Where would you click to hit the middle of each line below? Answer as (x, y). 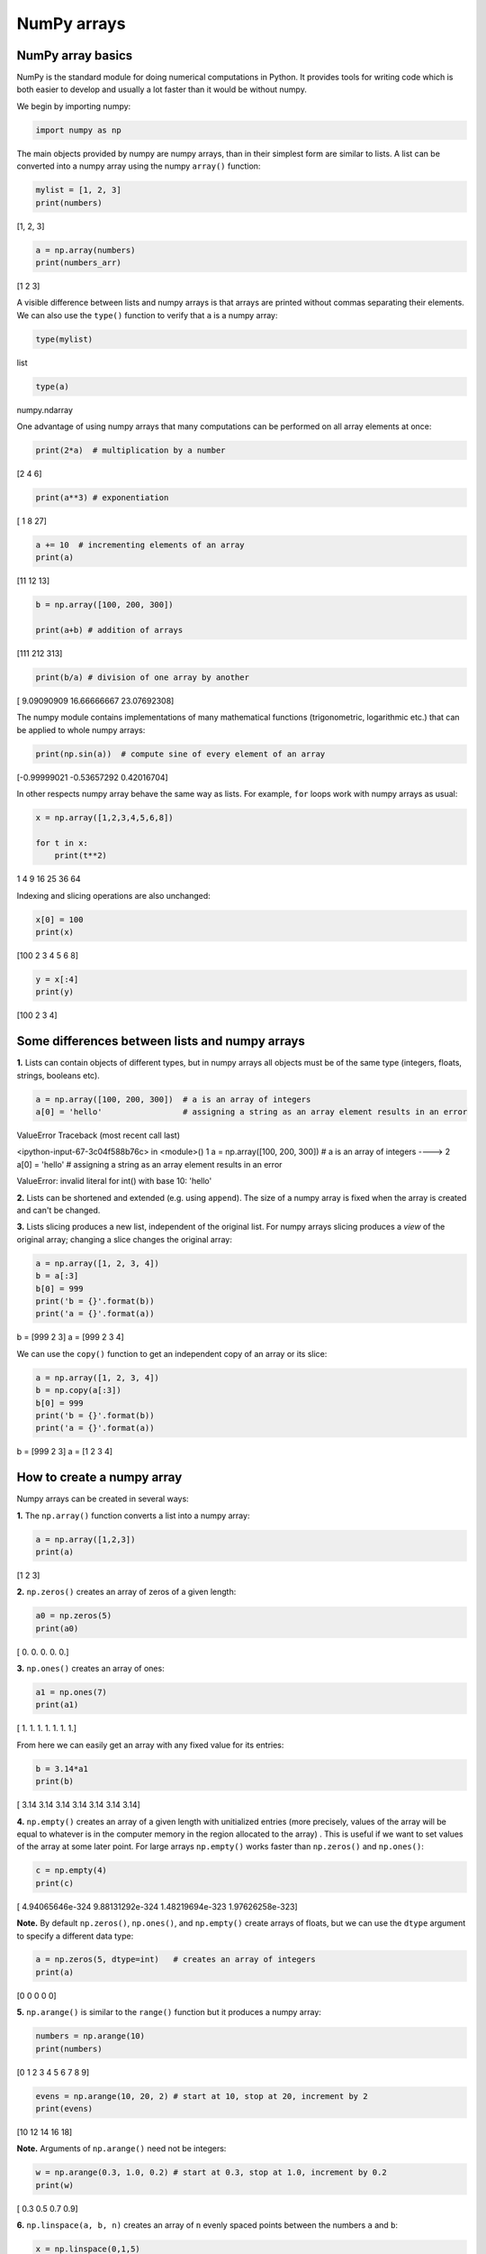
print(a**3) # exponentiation (102, 497)
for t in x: (62, 843)
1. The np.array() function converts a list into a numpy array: (133, 1516)
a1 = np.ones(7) (72, 1692)
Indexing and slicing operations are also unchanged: (113, 895)
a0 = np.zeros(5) (74, 1616)
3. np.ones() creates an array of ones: (91, 1669)
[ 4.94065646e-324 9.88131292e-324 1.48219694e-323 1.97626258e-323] (157, 1906)
